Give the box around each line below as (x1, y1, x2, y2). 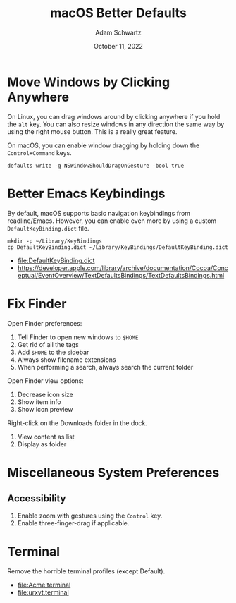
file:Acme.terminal (17, 580, 71, 589)
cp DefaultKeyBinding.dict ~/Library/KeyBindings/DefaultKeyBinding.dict (7, 243, 229, 251)
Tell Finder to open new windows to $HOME (17, 333, 139, 341)
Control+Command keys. (7, 148, 72, 157)
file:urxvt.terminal (17, 587, 69, 597)
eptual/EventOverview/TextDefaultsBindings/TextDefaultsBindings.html (17, 271, 225, 279)
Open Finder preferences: (7, 319, 82, 327)
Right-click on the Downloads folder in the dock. (7, 418, 148, 427)
